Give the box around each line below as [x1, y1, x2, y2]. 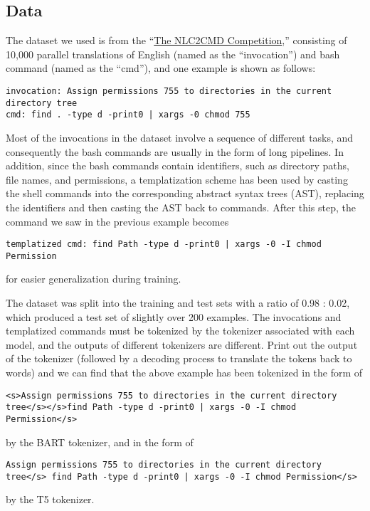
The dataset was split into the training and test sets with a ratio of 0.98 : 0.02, [6, 295, 350, 310]
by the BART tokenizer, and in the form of [6, 434, 194, 449]
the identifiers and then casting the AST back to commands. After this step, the [6, 199, 356, 214]
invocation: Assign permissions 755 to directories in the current [6, 85, 332, 96]
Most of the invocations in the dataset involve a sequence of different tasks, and [6, 130, 354, 144]
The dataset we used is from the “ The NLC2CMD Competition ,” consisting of [6, 33, 347, 48]
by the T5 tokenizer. [6, 492, 95, 507]
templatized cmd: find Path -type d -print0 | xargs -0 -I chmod [6, 239, 322, 250]
